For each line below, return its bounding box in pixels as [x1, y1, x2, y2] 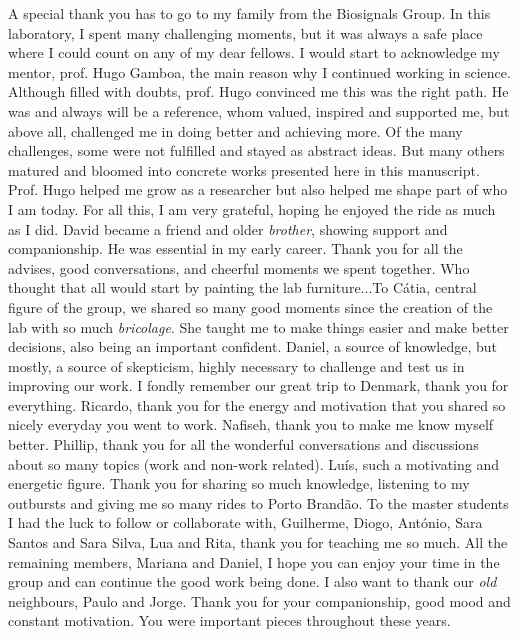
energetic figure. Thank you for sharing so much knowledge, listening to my [8, 473, 470, 494]
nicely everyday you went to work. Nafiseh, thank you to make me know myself [8, 414, 494, 435]
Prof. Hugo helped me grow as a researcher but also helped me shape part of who [8, 179, 508, 200]
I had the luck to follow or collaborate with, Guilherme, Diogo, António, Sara [8, 512, 483, 533]
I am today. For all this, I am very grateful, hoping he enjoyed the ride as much [8, 198, 496, 219]
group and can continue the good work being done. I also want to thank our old [8, 571, 497, 592]
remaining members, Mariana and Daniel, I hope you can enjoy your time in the [8, 551, 500, 572]
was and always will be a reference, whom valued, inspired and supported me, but [8, 100, 510, 121]
